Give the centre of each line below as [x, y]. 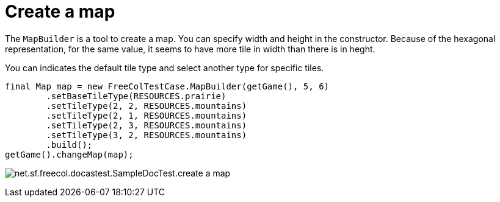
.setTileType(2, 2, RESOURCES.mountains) [147, 106]
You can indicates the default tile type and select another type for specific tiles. [165, 68]
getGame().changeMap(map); [69, 154]
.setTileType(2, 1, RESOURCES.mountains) [147, 115]
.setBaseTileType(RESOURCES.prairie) [136, 96]
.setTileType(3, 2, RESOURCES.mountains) [147, 135]
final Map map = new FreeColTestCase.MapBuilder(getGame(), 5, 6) [167, 86]
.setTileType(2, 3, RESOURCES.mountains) [147, 125]
